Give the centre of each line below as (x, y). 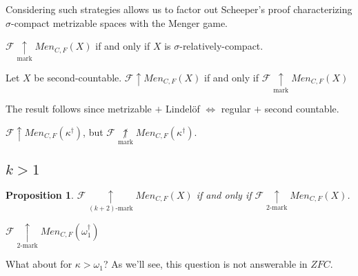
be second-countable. (78, 77)
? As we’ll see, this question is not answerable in (205, 264)
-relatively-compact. (221, 46)
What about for (39, 264)
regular (236, 109)
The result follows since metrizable (79, 109)
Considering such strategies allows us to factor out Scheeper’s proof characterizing (179, 9)
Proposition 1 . (40, 194)
